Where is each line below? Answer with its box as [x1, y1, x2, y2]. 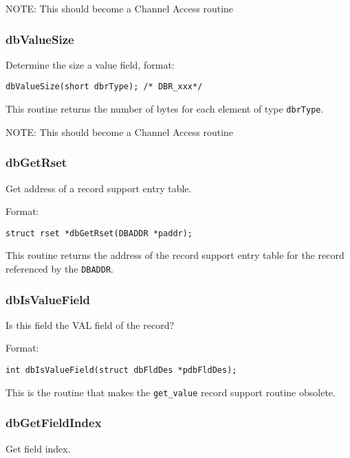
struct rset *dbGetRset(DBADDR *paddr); [6, 228, 193, 238]
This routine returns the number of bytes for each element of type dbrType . [6, 102, 324, 116]
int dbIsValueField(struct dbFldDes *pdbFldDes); [6, 365, 237, 376]
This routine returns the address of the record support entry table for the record [6, 248, 344, 262]
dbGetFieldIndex [6, 414, 102, 431]
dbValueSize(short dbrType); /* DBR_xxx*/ [6, 82, 203, 92]
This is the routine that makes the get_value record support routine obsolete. [6, 385, 336, 399]
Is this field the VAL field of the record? [6, 317, 175, 332]
